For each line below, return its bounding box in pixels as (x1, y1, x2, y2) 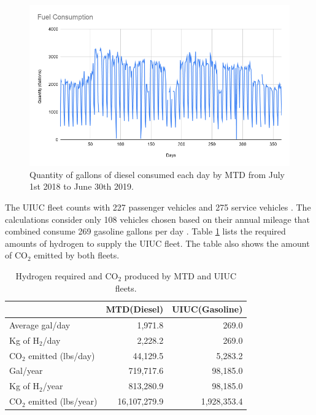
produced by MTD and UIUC (124, 269, 236, 282)
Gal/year (9, 364, 43, 377)
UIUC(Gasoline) (172, 303, 243, 316)
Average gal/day (9, 318, 71, 331)
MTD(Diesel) (106, 303, 164, 316)
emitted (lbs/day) (28, 349, 95, 362)
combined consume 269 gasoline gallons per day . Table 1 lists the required (5, 225, 286, 238)
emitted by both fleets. (34, 249, 120, 262)
